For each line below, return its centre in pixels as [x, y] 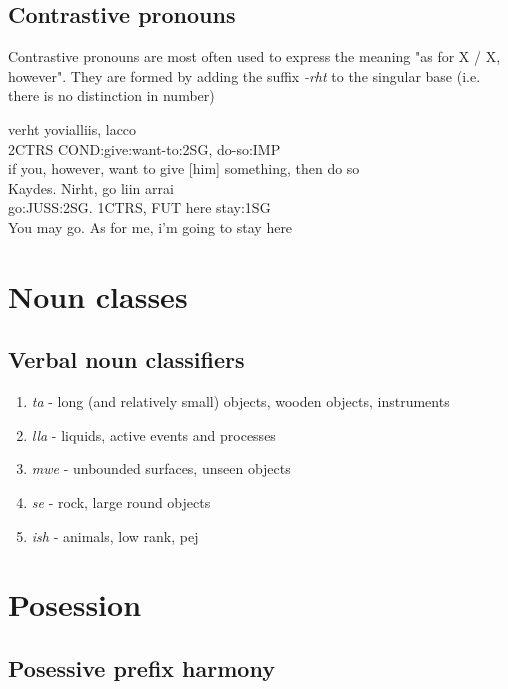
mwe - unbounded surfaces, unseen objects [161, 468]
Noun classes [98, 295]
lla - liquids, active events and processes [153, 434]
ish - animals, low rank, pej [115, 535]
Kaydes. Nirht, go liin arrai [91, 187]
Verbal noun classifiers [126, 359]
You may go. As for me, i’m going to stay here [150, 226]
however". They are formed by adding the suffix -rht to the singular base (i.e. [244, 75]
